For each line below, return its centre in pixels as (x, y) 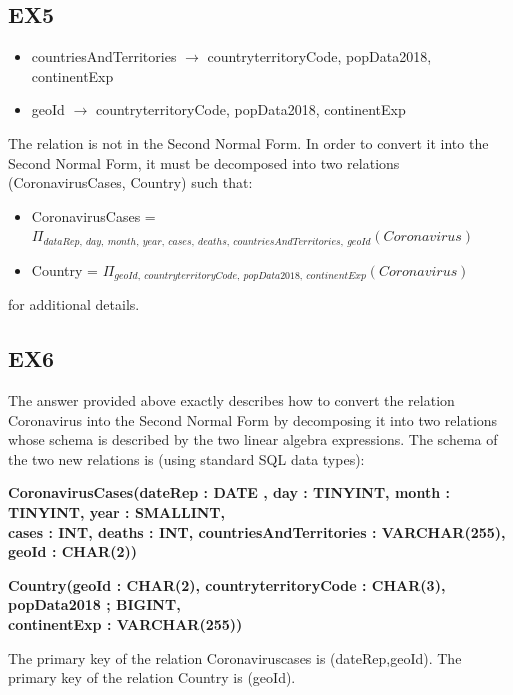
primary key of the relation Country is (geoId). (152, 677)
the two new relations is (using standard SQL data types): (186, 458)
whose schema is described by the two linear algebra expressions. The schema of (253, 439)
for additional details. (74, 304)
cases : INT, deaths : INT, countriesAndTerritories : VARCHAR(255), (257, 531)
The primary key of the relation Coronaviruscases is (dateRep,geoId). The (235, 657)
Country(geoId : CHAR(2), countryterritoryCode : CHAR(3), (227, 584)
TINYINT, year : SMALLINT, (117, 512)
